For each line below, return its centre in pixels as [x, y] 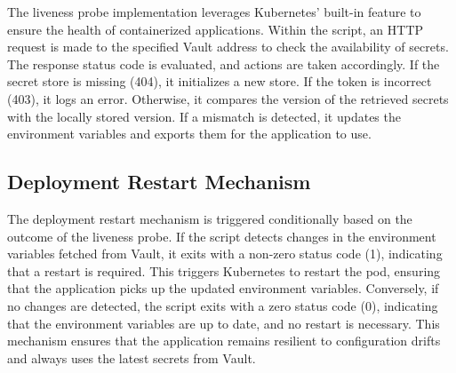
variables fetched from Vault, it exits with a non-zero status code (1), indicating [225, 254]
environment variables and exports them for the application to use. [189, 134]
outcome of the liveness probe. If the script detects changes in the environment [222, 236]
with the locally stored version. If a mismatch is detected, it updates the [204, 116]
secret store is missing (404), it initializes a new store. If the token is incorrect [220, 81]
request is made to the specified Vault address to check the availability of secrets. [228, 47]
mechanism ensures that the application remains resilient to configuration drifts [224, 341]
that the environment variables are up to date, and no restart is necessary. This [224, 323]
